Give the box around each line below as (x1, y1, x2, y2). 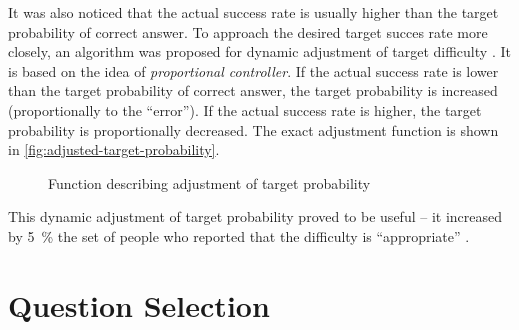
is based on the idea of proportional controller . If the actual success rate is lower (8, 60, 499, 81)
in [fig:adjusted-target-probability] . (8, 139, 220, 160)
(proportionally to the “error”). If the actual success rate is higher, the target (8, 99, 482, 120)
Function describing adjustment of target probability (48, 172, 371, 193)
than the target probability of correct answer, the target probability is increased (8, 80, 498, 101)
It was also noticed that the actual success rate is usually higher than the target (8, 2, 499, 22)
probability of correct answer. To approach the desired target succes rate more (8, 21, 488, 42)
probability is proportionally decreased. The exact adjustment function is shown (8, 119, 499, 140)
